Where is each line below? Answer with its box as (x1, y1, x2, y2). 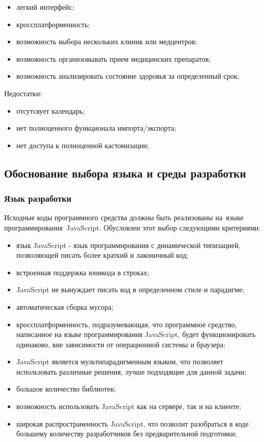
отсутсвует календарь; (16, 105, 85, 116)
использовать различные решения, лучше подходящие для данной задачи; (16, 366, 247, 377)
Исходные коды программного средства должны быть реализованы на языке (4, 212, 244, 223)
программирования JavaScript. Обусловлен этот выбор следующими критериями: (4, 222, 261, 233)
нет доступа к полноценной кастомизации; (16, 139, 149, 150)
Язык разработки (4, 192, 72, 205)
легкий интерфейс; (16, 2, 75, 12)
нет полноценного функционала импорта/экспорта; (16, 122, 177, 133)
